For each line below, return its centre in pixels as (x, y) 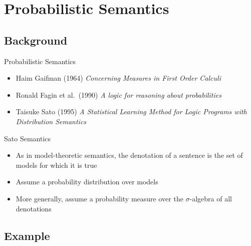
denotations (34, 208)
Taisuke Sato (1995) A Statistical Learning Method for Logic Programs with (131, 111)
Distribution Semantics (51, 121)
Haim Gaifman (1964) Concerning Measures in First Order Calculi (118, 78)
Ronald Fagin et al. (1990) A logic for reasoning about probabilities (118, 94)
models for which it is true (56, 165)
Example (27, 235)
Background (36, 40)
